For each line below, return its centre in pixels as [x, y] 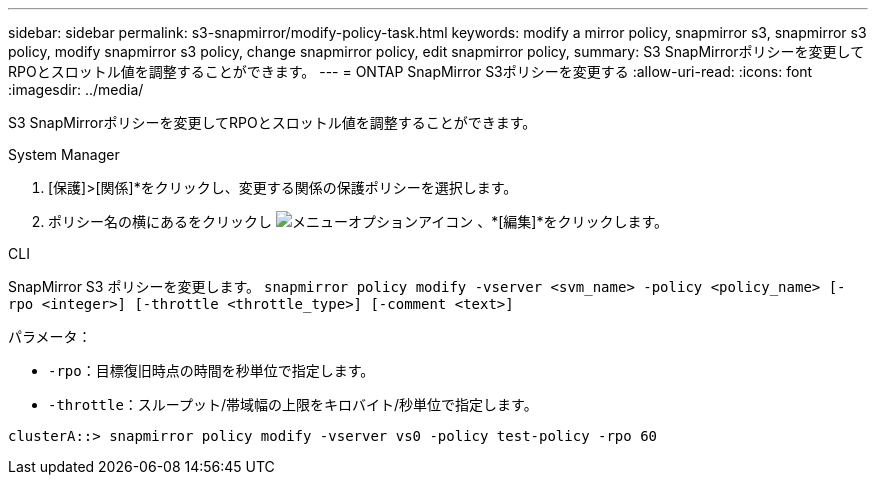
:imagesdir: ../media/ [76, 89]
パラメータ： [50, 336]
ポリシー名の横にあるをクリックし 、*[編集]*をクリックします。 [358, 221]
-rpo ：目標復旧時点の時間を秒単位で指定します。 [211, 370]
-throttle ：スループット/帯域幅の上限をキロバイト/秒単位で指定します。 [293, 404]
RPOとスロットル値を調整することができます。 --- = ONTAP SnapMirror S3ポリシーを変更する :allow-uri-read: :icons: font [410, 71]
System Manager [64, 154]
